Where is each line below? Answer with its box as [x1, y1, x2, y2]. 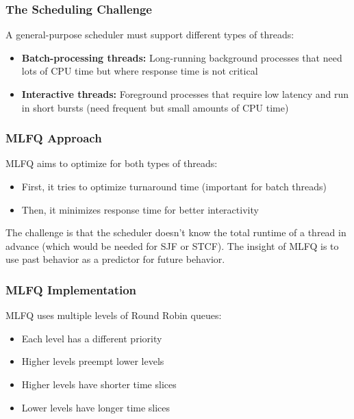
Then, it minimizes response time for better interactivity [21, 202, 259, 216]
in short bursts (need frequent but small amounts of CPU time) [21, 100, 289, 114]
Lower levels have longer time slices [21, 400, 170, 414]
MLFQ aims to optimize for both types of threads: [5, 156, 218, 170]
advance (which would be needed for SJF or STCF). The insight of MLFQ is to [5, 238, 339, 253]
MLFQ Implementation [5, 281, 137, 298]
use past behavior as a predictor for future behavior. [5, 252, 225, 266]
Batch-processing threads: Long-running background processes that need [21, 50, 342, 64]
